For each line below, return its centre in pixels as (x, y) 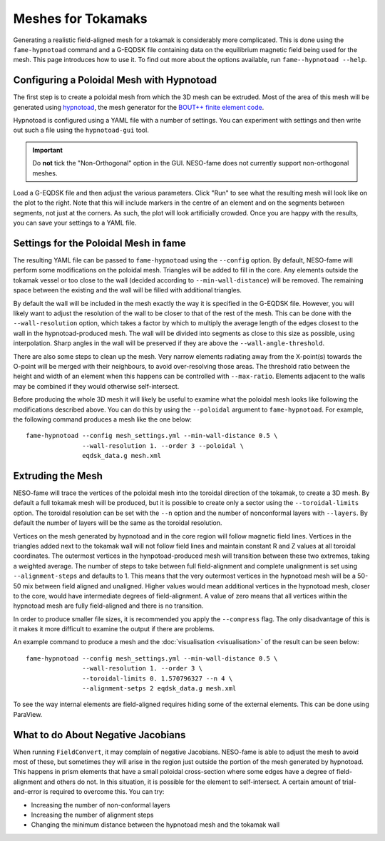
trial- (349, 782)
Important (48, 150)
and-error (27, 792)
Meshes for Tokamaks (80, 19)
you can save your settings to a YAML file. (75, 223)
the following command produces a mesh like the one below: (103, 419)
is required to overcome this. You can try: (104, 792)
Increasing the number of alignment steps (92, 815)
